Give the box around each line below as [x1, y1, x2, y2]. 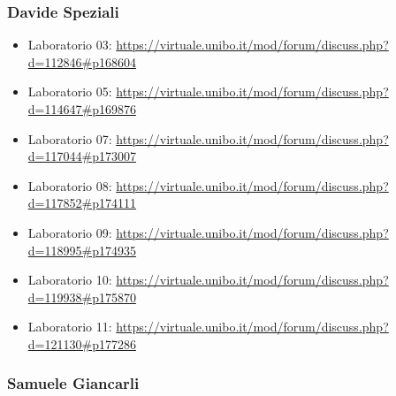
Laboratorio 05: [27, 82, 112, 101]
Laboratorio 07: [27, 129, 112, 148]
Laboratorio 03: [27, 35, 112, 54]
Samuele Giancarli [7, 372, 140, 394]
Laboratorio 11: [27, 317, 112, 336]
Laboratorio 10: [27, 270, 112, 289]
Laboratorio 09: [27, 223, 112, 241]
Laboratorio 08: [27, 176, 112, 194]
